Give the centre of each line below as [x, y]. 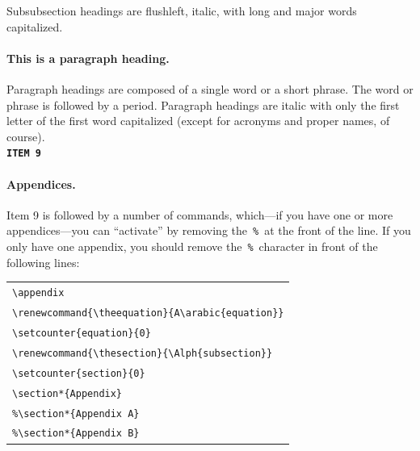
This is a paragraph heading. [88, 58]
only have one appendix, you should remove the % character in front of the [192, 246]
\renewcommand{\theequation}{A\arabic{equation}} [148, 313]
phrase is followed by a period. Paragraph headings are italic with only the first [203, 104]
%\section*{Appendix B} [76, 434]
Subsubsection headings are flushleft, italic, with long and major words [182, 10]
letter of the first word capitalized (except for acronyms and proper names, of [198, 121]
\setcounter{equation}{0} [82, 333]
